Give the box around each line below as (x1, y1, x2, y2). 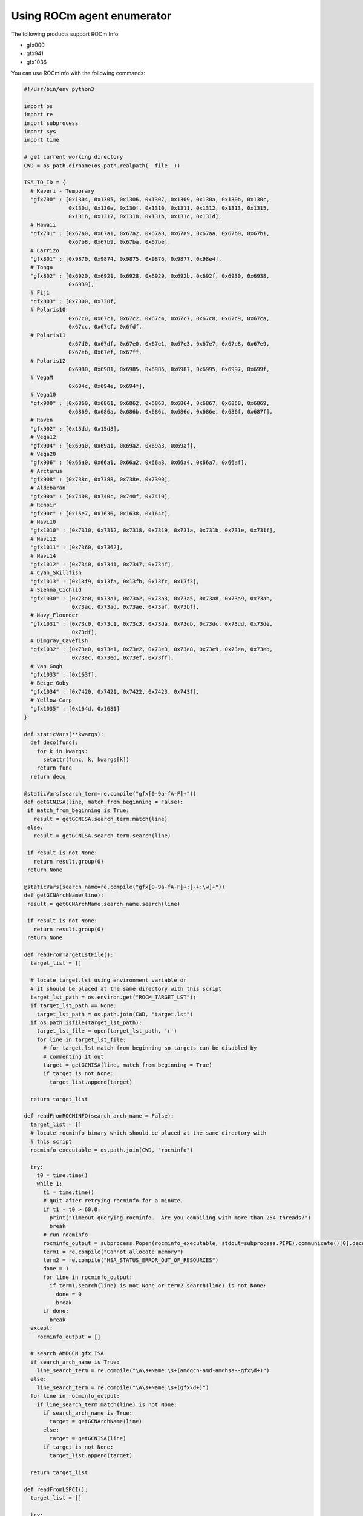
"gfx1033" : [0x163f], (30, 671, 98, 679)
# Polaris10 (30, 306, 66, 314)
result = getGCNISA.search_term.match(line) (33, 816, 168, 822)
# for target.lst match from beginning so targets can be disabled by (43, 1045, 257, 1051)
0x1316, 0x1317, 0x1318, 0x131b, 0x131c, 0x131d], (68, 213, 222, 220)
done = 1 (43, 1265, 69, 1272)
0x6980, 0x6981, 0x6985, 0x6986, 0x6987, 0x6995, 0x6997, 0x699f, (68, 366, 270, 372)
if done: (43, 1307, 69, 1315)
